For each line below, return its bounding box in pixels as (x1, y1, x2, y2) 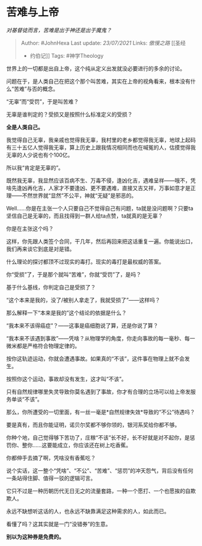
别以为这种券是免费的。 (6, 533, 64, 540)
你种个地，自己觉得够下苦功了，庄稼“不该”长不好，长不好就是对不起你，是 (6, 434, 191, 441)
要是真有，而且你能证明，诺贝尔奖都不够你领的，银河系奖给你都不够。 (6, 421, 180, 428)
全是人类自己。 (6, 123, 43, 130)
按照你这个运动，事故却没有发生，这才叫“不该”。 (6, 375, 127, 382)
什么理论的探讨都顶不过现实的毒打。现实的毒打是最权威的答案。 (6, 258, 164, 265)
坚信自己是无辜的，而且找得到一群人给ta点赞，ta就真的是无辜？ (6, 212, 164, 219)
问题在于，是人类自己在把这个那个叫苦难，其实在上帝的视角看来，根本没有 (6, 78, 191, 85)
